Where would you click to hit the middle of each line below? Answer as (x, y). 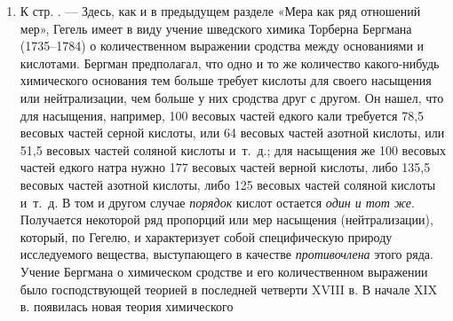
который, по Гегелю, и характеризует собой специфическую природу (206, 236)
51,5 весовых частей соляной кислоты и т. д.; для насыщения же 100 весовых (233, 149)
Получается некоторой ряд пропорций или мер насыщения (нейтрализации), (226, 219)
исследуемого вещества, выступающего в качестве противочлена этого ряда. (226, 254)
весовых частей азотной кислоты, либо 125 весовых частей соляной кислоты (228, 184)
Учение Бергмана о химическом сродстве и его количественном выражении (224, 271)
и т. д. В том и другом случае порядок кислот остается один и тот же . (217, 202)
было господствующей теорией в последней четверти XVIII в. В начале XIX (229, 289)
